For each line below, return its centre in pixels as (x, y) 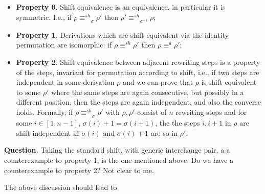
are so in (164, 132)
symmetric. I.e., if (44, 17)
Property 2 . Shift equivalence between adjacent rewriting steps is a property (138, 62)
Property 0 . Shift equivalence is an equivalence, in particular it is (121, 7)
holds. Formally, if (45, 112)
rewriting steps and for (211, 112)
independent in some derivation (65, 82)
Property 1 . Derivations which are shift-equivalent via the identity (123, 34)
